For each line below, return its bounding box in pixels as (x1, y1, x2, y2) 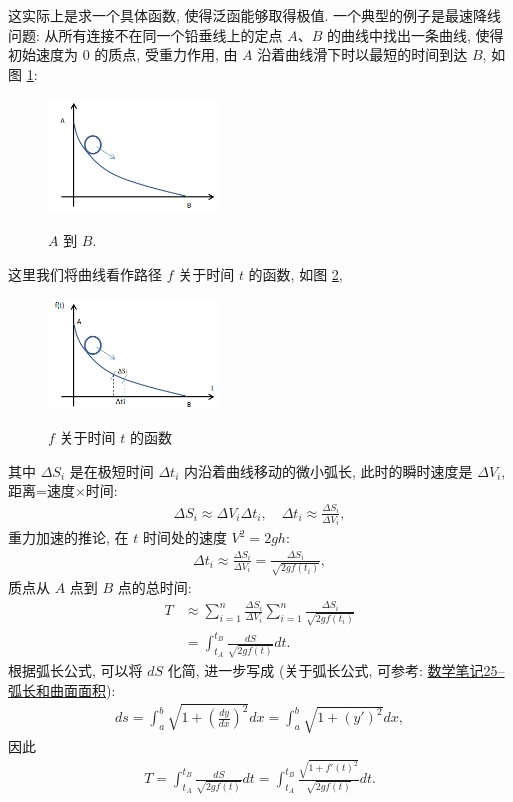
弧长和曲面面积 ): (8, 679, 116, 700)
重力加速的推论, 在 (8, 527, 129, 548)
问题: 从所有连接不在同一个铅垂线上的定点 (8, 24, 283, 45)
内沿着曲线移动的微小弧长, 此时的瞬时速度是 (184, 460, 473, 481)
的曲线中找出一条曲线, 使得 (327, 24, 504, 45)
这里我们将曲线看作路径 (8, 264, 162, 285)
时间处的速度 (142, 527, 227, 548)
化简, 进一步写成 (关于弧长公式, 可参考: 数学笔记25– (167, 660, 505, 680)
